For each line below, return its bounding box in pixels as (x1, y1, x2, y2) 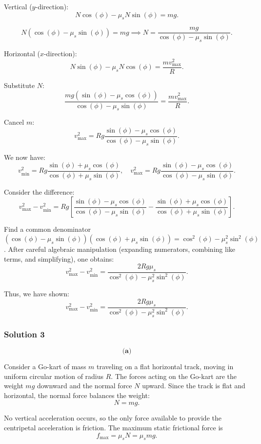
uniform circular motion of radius (4, 371, 104, 381)
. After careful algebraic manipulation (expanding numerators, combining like (4, 244, 235, 254)
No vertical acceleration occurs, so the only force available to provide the (4, 413, 221, 423)
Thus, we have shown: (4, 289, 69, 299)
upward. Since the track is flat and (142, 380, 245, 391)
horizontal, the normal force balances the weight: (4, 390, 150, 400)
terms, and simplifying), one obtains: (4, 253, 114, 264)
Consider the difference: (4, 186, 75, 197)
